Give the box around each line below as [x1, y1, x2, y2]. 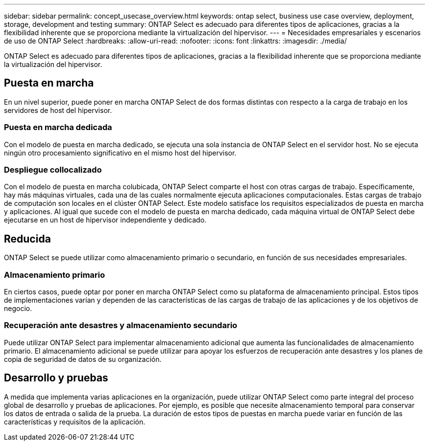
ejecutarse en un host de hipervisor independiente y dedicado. [4, 216, 207, 224]
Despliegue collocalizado [4, 164, 102, 175]
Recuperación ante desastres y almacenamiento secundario [4, 320, 238, 331]
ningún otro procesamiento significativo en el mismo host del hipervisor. [4, 148, 237, 157]
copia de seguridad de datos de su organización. [4, 355, 162, 363]
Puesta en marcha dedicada [4, 122, 112, 133]
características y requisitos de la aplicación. [4, 417, 145, 426]
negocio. [4, 304, 32, 312]
